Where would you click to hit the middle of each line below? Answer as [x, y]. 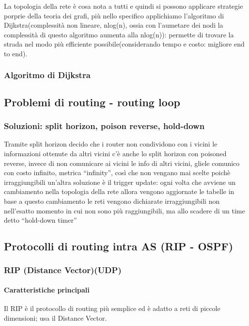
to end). [16, 53]
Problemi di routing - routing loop [92, 102]
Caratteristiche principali [47, 289]
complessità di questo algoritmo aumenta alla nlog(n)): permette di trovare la [119, 34]
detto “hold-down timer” [40, 220]
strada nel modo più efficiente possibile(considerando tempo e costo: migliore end [124, 44]
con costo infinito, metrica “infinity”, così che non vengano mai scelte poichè [117, 172]
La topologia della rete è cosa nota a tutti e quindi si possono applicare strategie [124, 6]
